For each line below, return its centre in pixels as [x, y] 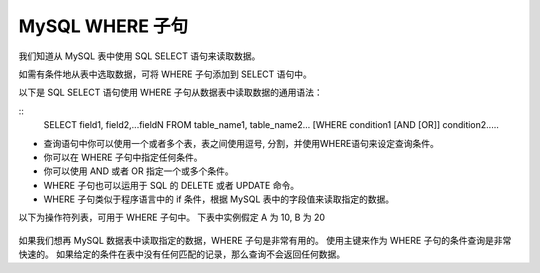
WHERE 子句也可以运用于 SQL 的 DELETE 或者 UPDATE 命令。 [171, 185]
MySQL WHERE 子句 [103, 26]
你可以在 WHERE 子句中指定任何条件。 [123, 157]
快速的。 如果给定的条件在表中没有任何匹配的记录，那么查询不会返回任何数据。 [181, 254]
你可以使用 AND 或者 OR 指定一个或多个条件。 [138, 171]
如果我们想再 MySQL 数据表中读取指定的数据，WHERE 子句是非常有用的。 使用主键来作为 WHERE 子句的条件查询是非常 [265, 240]
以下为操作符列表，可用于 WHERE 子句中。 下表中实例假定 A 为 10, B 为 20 [171, 217]
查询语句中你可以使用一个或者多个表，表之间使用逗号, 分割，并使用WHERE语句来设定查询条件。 [241, 143]
